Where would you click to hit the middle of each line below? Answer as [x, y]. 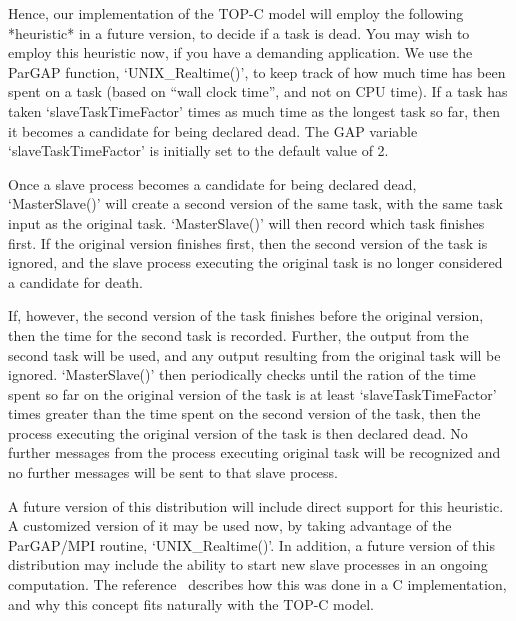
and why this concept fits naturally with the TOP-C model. [191, 603]
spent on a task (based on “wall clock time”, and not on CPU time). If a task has [258, 91]
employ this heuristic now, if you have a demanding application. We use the [240, 52]
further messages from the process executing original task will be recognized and [254, 452]
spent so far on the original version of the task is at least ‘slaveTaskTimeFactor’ [252, 393]
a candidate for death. [76, 281]
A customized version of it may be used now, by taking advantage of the [230, 525]
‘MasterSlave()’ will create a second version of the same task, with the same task [255, 203]
